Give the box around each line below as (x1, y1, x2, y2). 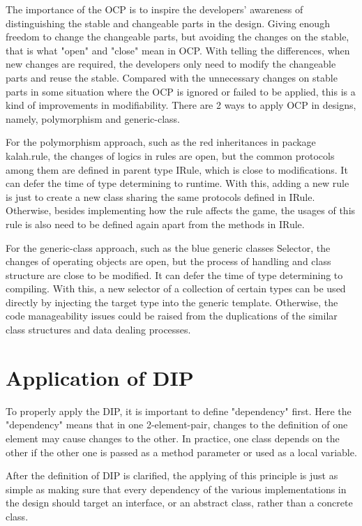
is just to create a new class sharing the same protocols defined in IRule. (6, 189, 315, 204)
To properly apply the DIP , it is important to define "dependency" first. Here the (6, 403, 352, 418)
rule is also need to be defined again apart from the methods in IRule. (6, 216, 305, 231)
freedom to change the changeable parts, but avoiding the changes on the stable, (6, 29, 349, 44)
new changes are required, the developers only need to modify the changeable (6, 57, 336, 71)
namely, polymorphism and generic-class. (6, 111, 180, 126)
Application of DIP (6, 363, 194, 391)
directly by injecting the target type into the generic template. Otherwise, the (6, 294, 338, 309)
